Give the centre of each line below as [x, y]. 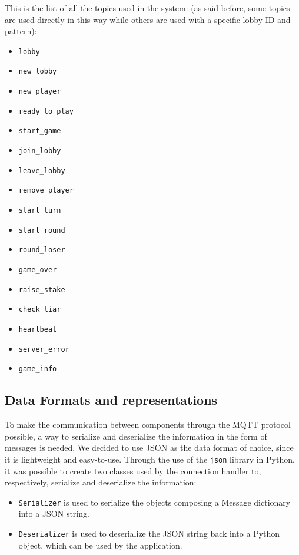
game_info [38, 369]
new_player [40, 92]
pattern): [21, 31]
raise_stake [42, 290]
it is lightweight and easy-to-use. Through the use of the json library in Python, [150, 459]
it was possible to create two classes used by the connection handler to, [133, 470]
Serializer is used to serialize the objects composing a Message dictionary [155, 502]
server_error [44, 349]
